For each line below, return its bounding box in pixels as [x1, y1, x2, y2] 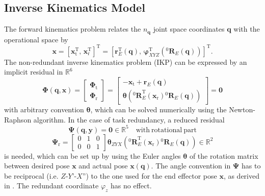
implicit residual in [4, 66, 63, 77]
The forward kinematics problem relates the [4, 23, 141, 34]
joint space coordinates [153, 23, 225, 34]
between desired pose [4, 160, 70, 171]
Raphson [4, 114, 32, 125]
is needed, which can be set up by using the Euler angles [4, 150, 181, 161]
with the [233, 23, 260, 34]
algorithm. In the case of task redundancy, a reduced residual [33, 114, 225, 125]
